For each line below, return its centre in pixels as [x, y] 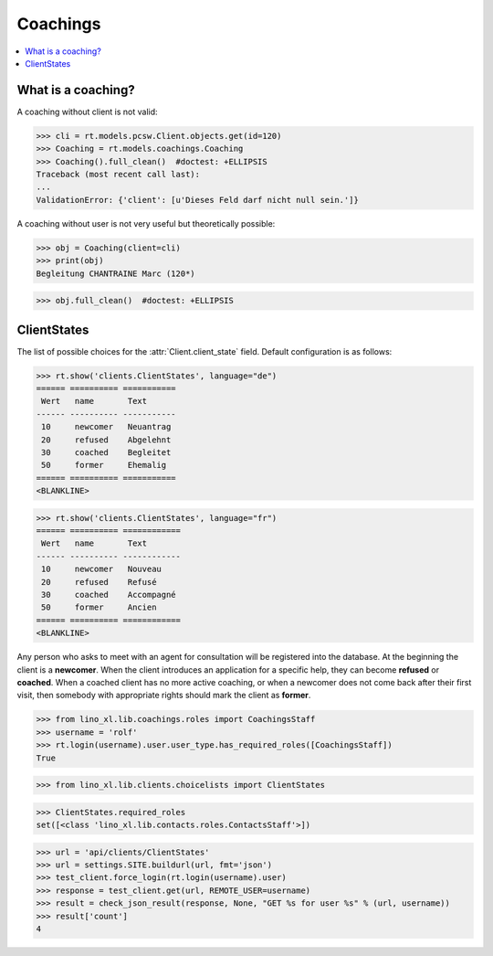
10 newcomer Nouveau [101, 569]
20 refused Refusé [99, 582]
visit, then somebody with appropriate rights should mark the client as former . [164, 696]
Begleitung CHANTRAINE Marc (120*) [115, 273]
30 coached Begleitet [106, 452]
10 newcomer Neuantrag [106, 427]
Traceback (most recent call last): [118, 174]
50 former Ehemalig [104, 465]
